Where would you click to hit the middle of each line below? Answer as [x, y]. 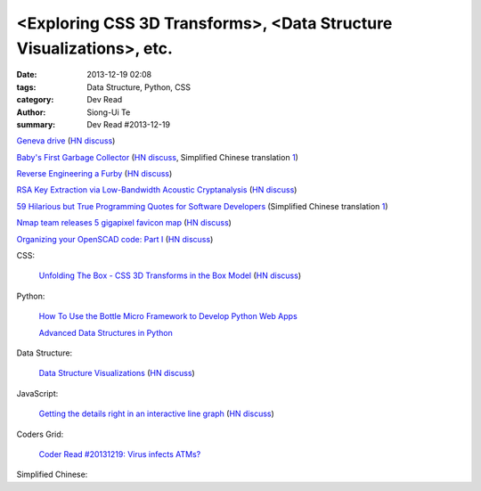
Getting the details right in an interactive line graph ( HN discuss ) [157, 413]
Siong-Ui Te [109, 112]
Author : [31, 112]
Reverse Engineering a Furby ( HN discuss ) [94, 174]
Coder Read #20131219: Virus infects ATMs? [120, 454]
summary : [36, 124]
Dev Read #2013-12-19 [129, 124]
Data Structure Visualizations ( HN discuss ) [117, 373]
